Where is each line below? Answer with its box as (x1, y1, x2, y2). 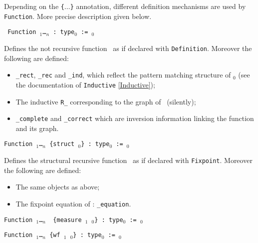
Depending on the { (4, 1, 64, 11)
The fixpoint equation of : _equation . (15, 198, 131, 208)
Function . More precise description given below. (4, 10, 152, 21)
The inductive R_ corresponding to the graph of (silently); (15, 96, 196, 106)
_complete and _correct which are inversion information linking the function (15, 113, 254, 123)
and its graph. (15, 122, 59, 133)
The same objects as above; (15, 181, 100, 192)
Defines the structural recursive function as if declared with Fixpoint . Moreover (4, 155, 253, 165)
